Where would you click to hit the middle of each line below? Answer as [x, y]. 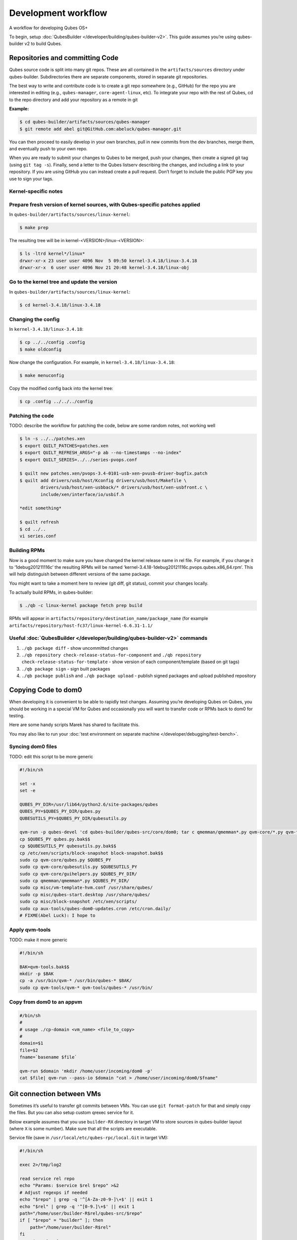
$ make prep [34, 228]
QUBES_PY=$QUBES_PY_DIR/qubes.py [60, 811]
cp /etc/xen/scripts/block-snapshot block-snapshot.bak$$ [91, 853]
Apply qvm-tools [30, 930]
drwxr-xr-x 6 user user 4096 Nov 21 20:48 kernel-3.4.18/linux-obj [104, 267]
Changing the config [34, 319]
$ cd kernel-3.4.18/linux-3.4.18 [60, 305]
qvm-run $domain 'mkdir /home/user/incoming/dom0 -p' [86, 1071]
